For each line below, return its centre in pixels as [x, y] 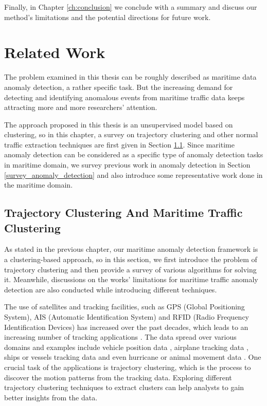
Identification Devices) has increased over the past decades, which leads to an [126, 327]
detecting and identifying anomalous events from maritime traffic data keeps [124, 97]
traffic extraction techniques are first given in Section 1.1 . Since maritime [119, 144]
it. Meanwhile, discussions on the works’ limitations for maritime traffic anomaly [131, 279]
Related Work [55, 52]
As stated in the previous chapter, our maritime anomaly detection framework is [131, 249]
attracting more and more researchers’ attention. [81, 107]
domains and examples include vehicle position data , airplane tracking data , [126, 347]
